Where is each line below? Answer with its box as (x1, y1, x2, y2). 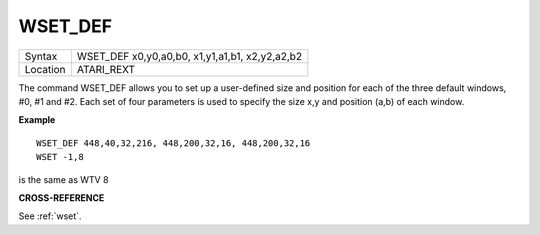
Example (18, 114, 56, 126)
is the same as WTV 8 (18, 173, 109, 185)
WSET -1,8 (36, 151, 84, 163)
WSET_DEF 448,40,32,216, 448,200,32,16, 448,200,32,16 (36, 137, 311, 149)
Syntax (24, 49, 58, 63)
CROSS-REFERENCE (18, 191, 105, 204)
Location (24, 62, 66, 76)
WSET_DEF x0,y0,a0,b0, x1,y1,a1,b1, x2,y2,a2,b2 (76, 49, 303, 63)
